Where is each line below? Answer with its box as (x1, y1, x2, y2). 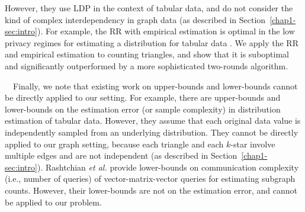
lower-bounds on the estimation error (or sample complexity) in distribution (5, 102, 281, 115)
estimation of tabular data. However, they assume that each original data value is (5, 114, 301, 127)
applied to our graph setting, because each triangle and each (5, 137, 224, 150)
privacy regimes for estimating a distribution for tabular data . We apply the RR (5, 36, 298, 49)
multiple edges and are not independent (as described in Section (5, 149, 237, 162)
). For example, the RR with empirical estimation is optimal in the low (37, 25, 295, 37)
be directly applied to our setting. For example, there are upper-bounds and (5, 91, 281, 104)
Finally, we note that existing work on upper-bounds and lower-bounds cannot (12, 79, 298, 92)
